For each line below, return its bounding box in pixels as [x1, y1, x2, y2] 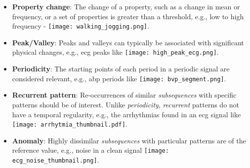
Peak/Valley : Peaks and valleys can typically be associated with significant [12, 37, 244, 47]
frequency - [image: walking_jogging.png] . [12, 21, 149, 31]
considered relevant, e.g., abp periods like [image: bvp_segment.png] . [12, 73, 226, 83]
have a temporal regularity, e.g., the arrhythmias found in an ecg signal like [12, 109, 241, 119]
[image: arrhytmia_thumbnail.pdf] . [12, 119, 127, 129]
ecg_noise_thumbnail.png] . [12, 155, 99, 165]
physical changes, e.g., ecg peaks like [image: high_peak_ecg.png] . [12, 47, 219, 57]
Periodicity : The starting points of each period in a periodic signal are [12, 64, 230, 74]
